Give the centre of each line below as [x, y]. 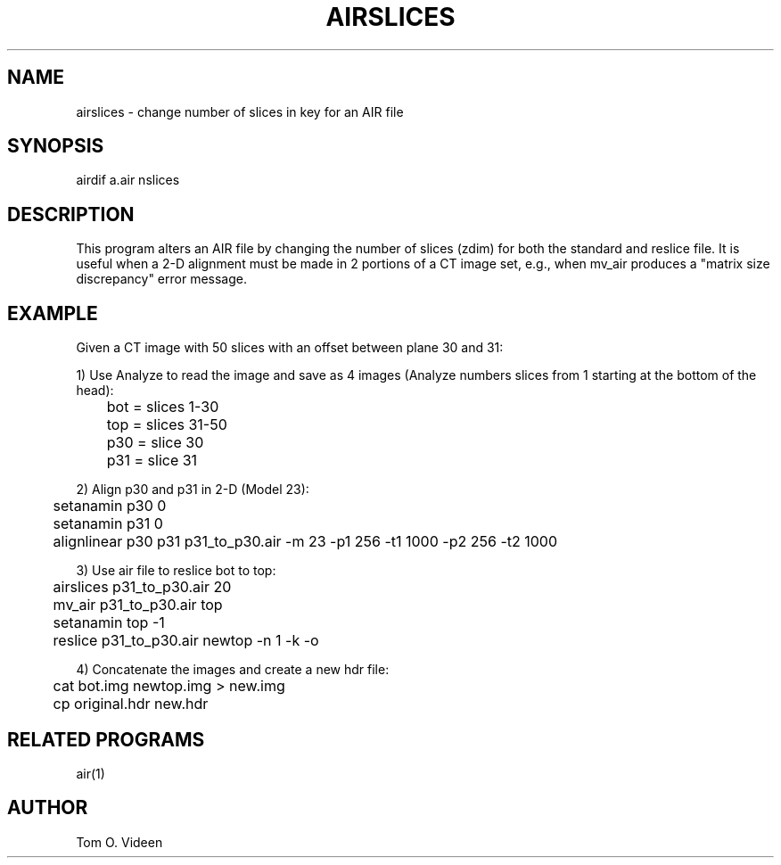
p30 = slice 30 [155, 443]
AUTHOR [48, 808]
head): [95, 391]
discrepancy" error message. [161, 279]
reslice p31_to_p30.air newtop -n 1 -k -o [186, 641]
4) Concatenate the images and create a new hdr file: [233, 670]
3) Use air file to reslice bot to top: [176, 571]
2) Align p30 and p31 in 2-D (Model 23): [193, 490]
